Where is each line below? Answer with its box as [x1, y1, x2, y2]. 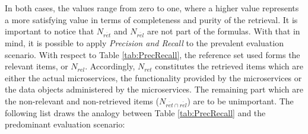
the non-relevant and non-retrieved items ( [5, 94, 159, 107]
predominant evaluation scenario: [5, 118, 125, 130]
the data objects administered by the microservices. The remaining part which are [5, 83, 303, 95]
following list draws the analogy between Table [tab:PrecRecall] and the [5, 106, 266, 119]
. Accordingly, [85, 60, 135, 72]
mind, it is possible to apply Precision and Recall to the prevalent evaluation [5, 36, 284, 49]
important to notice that [5, 25, 94, 37]
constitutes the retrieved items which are [155, 60, 303, 72]
